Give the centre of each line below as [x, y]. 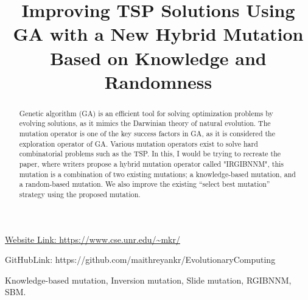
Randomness [158, 81]
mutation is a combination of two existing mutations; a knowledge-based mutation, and [157, 174]
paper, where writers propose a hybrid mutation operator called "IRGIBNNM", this [152, 164]
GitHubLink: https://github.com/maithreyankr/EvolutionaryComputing [140, 260]
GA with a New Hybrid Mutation [158, 34]
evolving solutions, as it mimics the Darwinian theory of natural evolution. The [145, 123]
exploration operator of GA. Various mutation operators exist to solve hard [138, 143]
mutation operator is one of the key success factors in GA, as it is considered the [147, 134]
